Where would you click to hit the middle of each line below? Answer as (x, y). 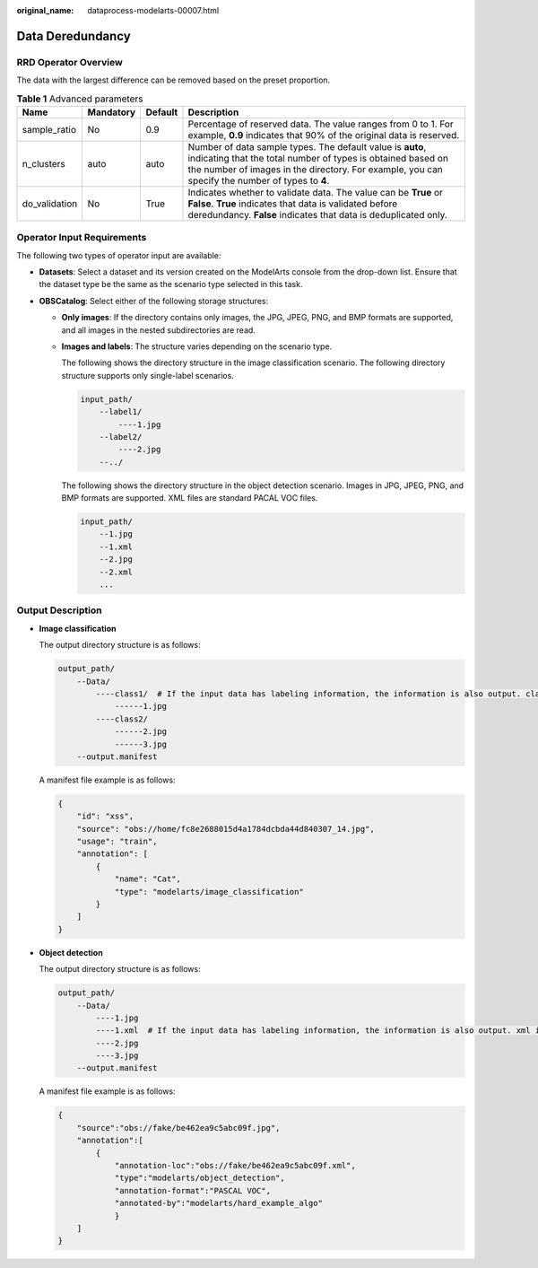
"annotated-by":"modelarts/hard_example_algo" (218, 1203)
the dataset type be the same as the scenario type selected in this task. (171, 284)
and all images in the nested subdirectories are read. (158, 330)
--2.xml (116, 572)
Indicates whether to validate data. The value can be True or (316, 192)
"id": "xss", (105, 816)
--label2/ (121, 437)
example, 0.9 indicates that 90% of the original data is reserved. (324, 135)
